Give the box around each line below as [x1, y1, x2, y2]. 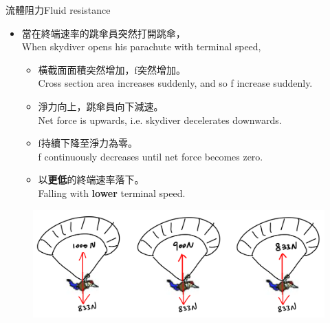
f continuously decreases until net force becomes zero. [38, 149, 263, 163]
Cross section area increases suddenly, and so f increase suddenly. [38, 76, 313, 90]
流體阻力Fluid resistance [5, 3, 111, 17]
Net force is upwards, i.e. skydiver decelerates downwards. [38, 112, 282, 127]
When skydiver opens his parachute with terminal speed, [21, 39, 261, 54]
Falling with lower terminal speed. [38, 185, 186, 200]
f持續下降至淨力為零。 [38, 136, 137, 150]
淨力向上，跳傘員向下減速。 [38, 98, 164, 113]
